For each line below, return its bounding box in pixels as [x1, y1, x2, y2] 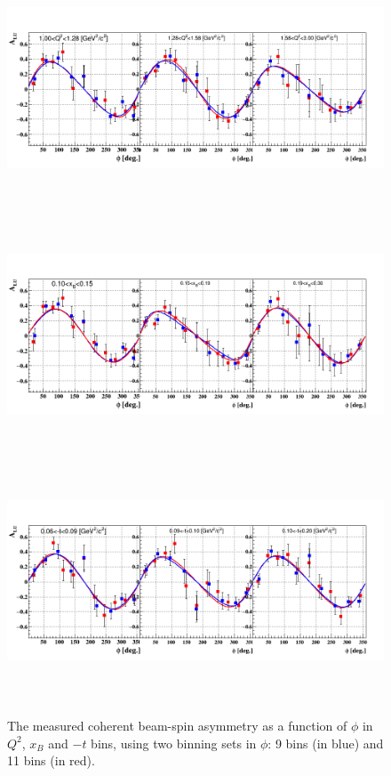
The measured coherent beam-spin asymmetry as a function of [7, 716, 347, 735]
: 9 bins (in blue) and [267, 733, 384, 752]
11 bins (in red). [7, 751, 95, 770]
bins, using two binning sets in [91, 733, 257, 752]
